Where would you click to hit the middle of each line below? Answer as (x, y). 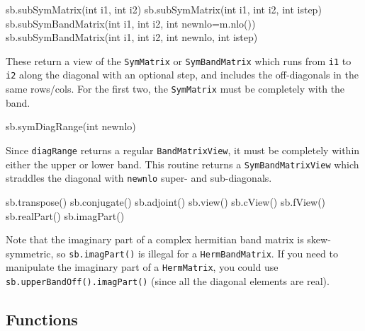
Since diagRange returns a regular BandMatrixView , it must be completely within (183, 150)
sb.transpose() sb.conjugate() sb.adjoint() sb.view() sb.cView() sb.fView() (166, 201)
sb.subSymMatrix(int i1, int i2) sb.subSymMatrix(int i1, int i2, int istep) (164, 9)
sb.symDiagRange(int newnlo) (71, 126)
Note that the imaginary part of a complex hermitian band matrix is (155, 239)
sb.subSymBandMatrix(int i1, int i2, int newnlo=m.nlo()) (131, 23)
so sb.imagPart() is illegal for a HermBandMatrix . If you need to (197, 253)
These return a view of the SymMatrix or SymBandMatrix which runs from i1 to (179, 60)
